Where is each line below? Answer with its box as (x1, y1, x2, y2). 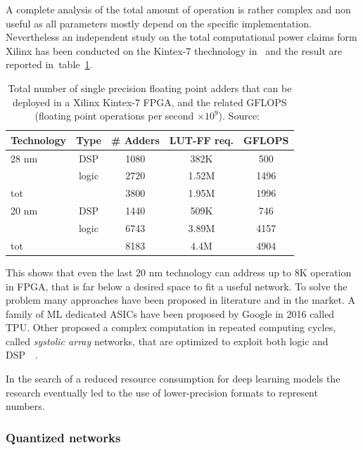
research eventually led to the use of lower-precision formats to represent (6, 385, 318, 399)
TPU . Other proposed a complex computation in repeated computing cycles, (6, 320, 336, 335)
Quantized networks (6, 428, 121, 446)
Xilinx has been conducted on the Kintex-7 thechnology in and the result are (6, 43, 343, 58)
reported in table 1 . (6, 57, 93, 72)
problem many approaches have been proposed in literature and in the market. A (6, 292, 356, 307)
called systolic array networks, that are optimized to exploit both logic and (6, 333, 329, 348)
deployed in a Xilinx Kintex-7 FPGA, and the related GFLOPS (13, 94, 287, 109)
